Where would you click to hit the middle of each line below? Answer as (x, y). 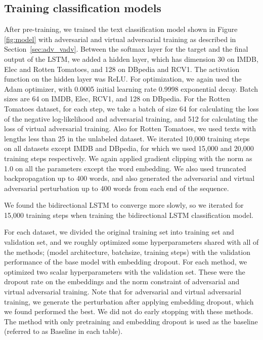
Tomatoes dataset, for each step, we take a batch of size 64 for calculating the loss (131, 108)
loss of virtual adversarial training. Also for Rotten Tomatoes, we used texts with (130, 128)
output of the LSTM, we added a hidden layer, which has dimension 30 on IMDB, (131, 59)
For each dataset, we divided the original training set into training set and (119, 232)
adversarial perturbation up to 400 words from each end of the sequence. (117, 188)
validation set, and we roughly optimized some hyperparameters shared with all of (131, 242)
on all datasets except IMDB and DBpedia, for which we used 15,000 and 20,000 (129, 148)
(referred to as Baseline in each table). (63, 331)
